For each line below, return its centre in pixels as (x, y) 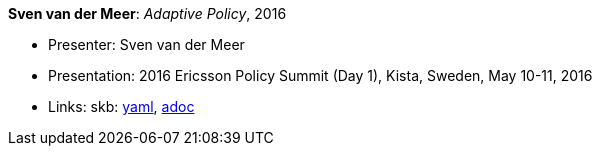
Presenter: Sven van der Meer (146, 44)
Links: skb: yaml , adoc (121, 106)
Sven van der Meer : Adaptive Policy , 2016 (147, 13)
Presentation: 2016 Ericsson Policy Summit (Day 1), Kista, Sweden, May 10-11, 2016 (320, 75)
